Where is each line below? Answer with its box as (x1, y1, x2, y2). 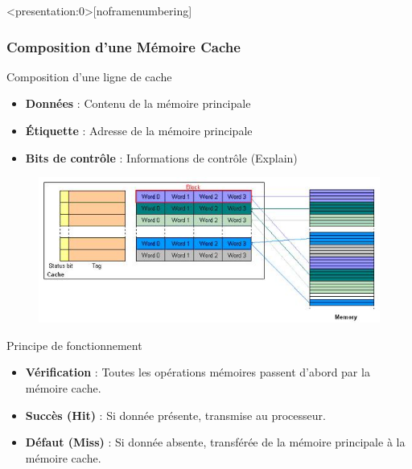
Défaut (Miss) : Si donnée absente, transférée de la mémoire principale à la (25, 434, 406, 450)
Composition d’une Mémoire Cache (6, 36, 241, 56)
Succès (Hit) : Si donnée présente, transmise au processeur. (25, 406, 326, 423)
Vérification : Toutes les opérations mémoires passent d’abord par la (25, 364, 370, 381)
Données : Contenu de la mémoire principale (25, 95, 251, 112)
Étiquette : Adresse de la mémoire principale (25, 122, 253, 138)
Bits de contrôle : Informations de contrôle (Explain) (25, 149, 298, 166)
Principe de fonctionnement (6, 336, 142, 353)
